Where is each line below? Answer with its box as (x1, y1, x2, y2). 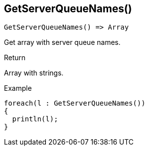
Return (4, 53, 26, 62)
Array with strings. (4, 69, 64, 77)
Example (4, 84, 32, 93)
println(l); (12, 115, 58, 123)
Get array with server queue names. (4, 38, 121, 47)
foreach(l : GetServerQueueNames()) (4, 99, 146, 108)
